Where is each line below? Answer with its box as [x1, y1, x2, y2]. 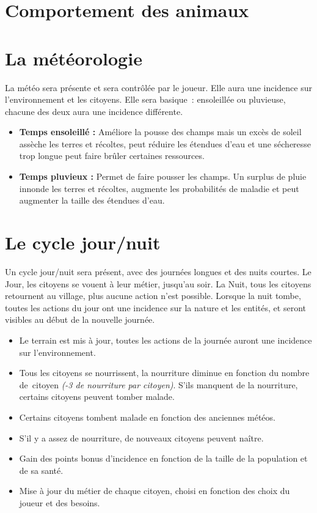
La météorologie [5, 45, 142, 70]
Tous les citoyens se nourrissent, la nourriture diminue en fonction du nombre [19, 366, 310, 379]
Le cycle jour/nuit [5, 230, 161, 255]
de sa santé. [19, 463, 64, 476]
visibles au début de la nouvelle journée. [5, 313, 155, 326]
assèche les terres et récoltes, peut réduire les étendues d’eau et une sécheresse [19, 137, 312, 150]
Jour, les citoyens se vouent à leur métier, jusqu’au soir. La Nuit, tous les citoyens [5, 277, 312, 290]
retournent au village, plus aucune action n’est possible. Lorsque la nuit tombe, [5, 289, 301, 302]
